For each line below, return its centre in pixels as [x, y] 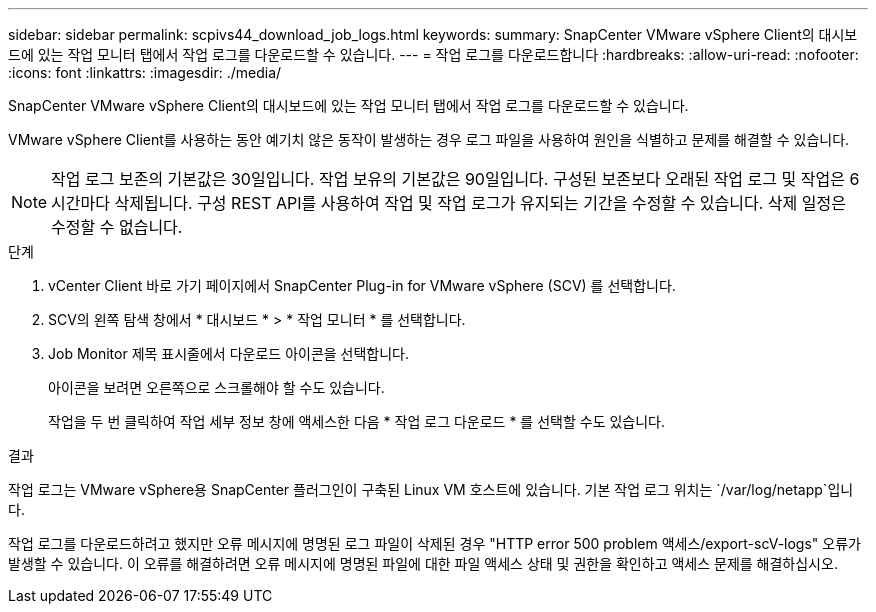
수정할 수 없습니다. [117, 227]
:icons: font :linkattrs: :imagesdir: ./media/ [145, 72]
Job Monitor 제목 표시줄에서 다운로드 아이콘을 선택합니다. [229, 353]
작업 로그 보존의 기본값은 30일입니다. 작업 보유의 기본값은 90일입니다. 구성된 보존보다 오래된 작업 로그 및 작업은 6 [455, 179]
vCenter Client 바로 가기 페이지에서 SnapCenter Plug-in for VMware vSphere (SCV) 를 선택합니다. [362, 285]
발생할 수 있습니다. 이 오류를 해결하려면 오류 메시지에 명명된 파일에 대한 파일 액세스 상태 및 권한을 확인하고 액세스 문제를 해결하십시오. [423, 563]
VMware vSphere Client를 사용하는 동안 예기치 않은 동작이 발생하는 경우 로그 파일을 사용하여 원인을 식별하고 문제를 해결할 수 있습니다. [429, 139]
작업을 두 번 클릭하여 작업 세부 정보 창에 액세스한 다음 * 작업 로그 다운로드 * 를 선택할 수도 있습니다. [357, 421]
